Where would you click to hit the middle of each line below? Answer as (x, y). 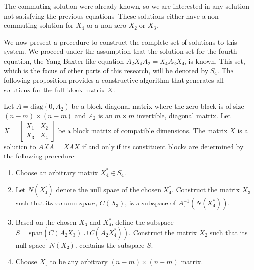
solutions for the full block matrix (55, 89)
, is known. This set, (215, 60)
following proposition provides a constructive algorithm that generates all (114, 80)
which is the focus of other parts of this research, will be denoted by (106, 70)
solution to (20, 146)
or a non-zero (107, 25)
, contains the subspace (110, 244)
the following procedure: (40, 156)
